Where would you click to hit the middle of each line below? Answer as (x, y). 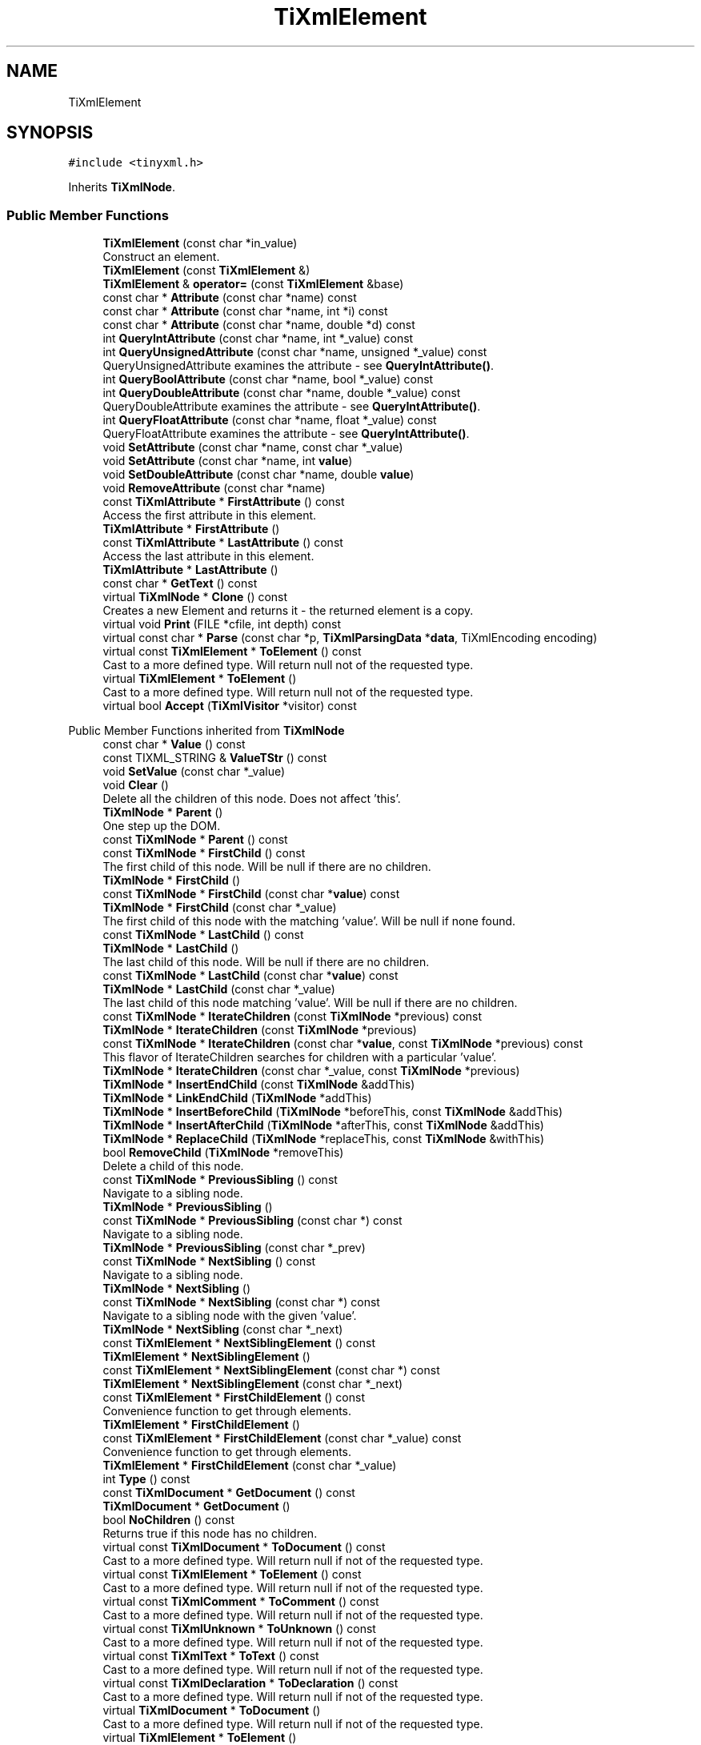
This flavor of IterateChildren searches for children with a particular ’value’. (300, 1057)
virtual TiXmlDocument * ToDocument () (212, 1711)
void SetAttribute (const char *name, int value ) (228, 461)
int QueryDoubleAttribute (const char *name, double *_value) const (282, 393)
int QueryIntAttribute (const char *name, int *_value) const (258, 339)
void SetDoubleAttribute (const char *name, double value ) (258, 475)
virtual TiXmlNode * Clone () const (195, 597)
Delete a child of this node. (173, 1166)
